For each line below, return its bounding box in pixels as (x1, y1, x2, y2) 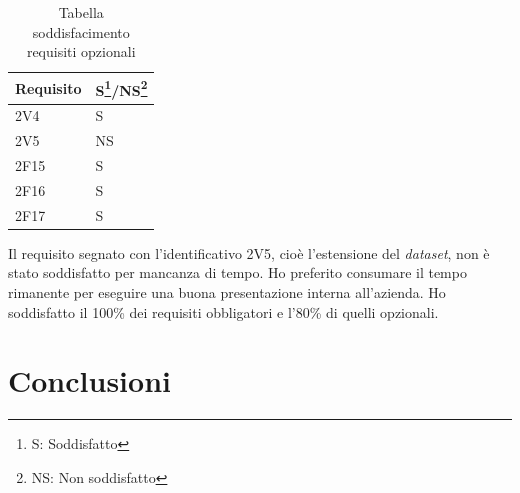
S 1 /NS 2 (95, 76, 148, 100)
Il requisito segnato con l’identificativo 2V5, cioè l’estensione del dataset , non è (8, 242, 490, 263)
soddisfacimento (32, 21, 130, 42)
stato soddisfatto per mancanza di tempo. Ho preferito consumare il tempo (8, 262, 467, 283)
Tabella (58, 2, 104, 22)
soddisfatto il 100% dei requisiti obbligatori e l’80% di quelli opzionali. (8, 301, 439, 322)
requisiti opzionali (26, 41, 136, 62)
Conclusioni (8, 360, 171, 401)
